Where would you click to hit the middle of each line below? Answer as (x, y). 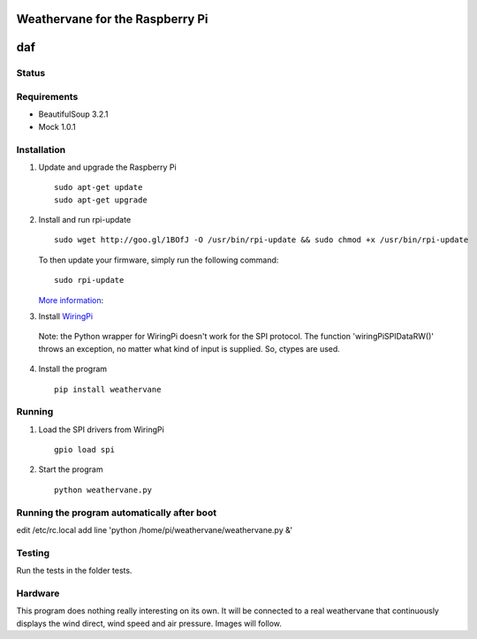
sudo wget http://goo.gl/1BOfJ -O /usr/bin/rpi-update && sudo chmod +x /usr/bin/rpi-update (261, 240)
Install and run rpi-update (85, 220)
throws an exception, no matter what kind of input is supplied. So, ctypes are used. (189, 348)
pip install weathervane (108, 389)
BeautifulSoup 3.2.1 (74, 114)
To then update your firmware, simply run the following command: (159, 260)
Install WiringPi (65, 316)
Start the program (71, 469)
